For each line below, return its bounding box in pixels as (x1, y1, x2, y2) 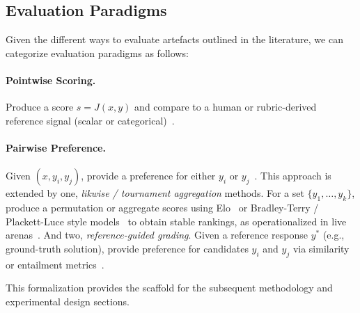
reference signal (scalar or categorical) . (6, 113, 175, 127)
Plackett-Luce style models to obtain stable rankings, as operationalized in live (6, 214, 347, 228)
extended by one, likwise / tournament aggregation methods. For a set (6, 186, 304, 200)
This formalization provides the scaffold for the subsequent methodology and (6, 280, 333, 295)
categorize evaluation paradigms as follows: (6, 45, 189, 60)
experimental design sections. (6, 294, 130, 308)
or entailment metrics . (6, 257, 104, 271)
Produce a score (6, 99, 74, 114)
